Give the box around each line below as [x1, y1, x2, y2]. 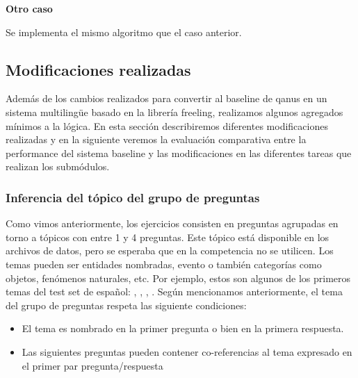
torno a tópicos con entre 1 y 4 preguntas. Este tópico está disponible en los [6, 229, 329, 244]
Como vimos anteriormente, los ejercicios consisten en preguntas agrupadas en [6, 216, 339, 231]
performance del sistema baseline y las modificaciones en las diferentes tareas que [6, 145, 352, 160]
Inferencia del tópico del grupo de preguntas [6, 188, 260, 206]
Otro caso [6, 1, 53, 15]
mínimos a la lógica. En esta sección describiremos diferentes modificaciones [6, 118, 328, 133]
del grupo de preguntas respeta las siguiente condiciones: [6, 297, 247, 312]
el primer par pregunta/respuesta [22, 358, 163, 372]
